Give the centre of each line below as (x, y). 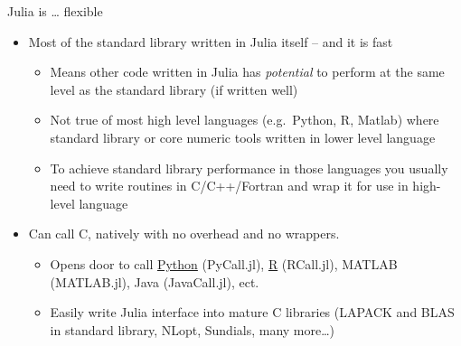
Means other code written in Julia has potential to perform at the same (247, 72)
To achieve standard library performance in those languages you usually (249, 168)
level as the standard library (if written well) (174, 89)
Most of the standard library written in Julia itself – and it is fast (211, 41)
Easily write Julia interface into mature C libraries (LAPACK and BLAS (252, 312)
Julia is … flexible (55, 11)
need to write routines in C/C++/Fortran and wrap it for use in (229, 186)
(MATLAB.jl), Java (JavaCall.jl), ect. (155, 281)
